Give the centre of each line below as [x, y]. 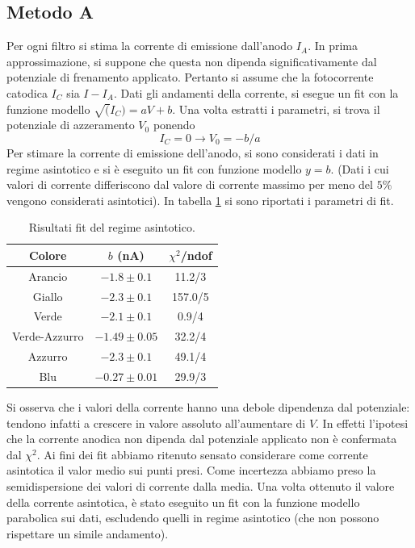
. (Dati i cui [360, 168]
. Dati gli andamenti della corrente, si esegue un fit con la [256, 92]
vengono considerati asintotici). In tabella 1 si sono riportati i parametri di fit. [200, 200]
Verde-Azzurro [48, 336]
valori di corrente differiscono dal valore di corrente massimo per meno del [190, 184]
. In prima [333, 46]
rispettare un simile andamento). [88, 533]
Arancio [48, 276]
